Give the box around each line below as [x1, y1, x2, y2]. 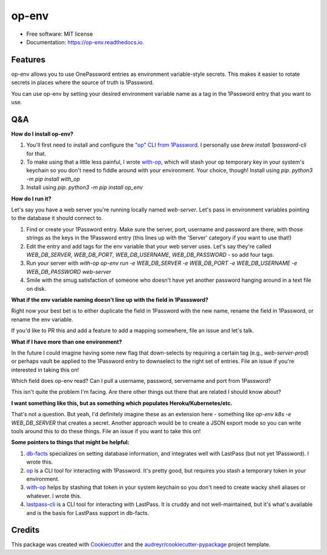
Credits [11, 525, 40, 536]
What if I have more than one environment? [11, 338, 122, 345]
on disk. [26, 285, 47, 292]
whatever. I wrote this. [26, 492, 82, 499]
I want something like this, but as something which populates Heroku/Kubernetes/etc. [11, 399, 233, 407]
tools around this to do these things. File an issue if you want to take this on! [11, 428, 201, 435]
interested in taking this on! [11, 366, 79, 373]
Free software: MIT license [26, 30, 93, 38]
